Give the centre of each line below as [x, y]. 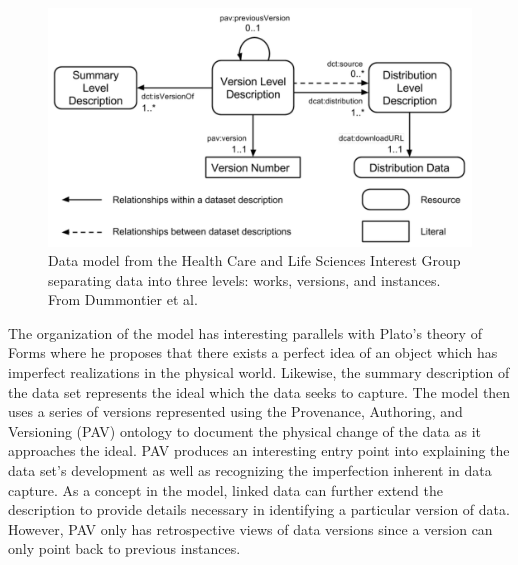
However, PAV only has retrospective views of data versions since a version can [250, 528]
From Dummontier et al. [123, 299]
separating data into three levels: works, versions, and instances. [244, 279]
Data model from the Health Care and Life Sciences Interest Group [254, 260]
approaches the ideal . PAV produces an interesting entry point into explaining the [259, 450]
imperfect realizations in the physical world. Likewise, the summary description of [259, 372]
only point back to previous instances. [124, 548]
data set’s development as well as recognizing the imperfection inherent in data [250, 470]
